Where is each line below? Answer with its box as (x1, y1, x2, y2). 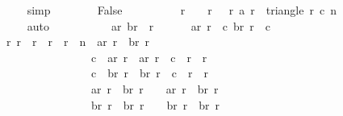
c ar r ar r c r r (90, 48, 207, 65)
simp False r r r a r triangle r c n (27, 2, 337, 18)
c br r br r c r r (90, 64, 208, 81)
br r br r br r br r (90, 96, 220, 113)
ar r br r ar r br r (90, 80, 219, 97)
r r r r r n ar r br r (6, 33, 149, 50)
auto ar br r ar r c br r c (27, 17, 270, 34)
